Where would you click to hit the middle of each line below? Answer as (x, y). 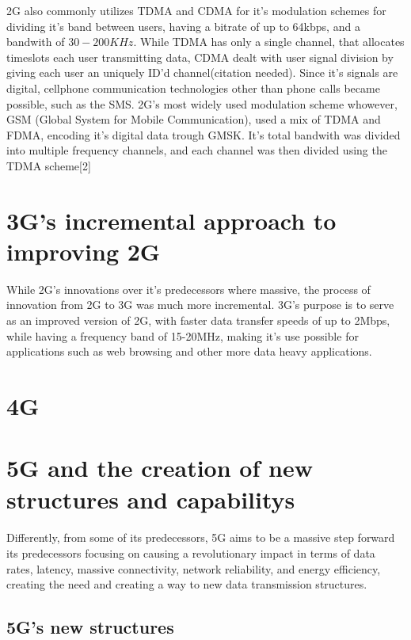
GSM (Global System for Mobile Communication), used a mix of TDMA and (194, 119)
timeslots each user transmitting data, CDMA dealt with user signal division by (200, 57)
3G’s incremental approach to (171, 220)
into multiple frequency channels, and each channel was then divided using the (197, 150)
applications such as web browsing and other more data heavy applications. (189, 351)
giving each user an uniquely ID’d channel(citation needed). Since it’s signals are (202, 72)
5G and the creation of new (160, 468)
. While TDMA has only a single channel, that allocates (269, 42)
